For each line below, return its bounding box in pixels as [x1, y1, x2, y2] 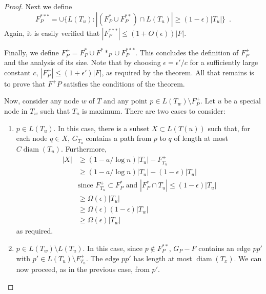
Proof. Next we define [4, 1, 72, 11]
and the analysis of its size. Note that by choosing [4, 57, 161, 68]
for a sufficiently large [190, 57, 258, 68]
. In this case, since [83, 243, 143, 254]
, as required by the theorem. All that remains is [101, 67, 254, 77]
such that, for [208, 122, 251, 133]
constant [4, 67, 31, 77]
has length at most [133, 253, 192, 263]
